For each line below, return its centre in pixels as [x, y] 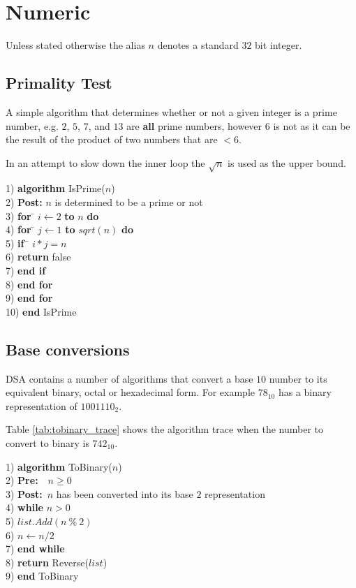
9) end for [29, 298]
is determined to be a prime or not [129, 202]
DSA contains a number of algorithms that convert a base [129, 378]
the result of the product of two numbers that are [112, 139]
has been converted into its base [125, 493]
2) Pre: [22, 480]
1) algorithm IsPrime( [55, 188]
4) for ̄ [20, 229]
